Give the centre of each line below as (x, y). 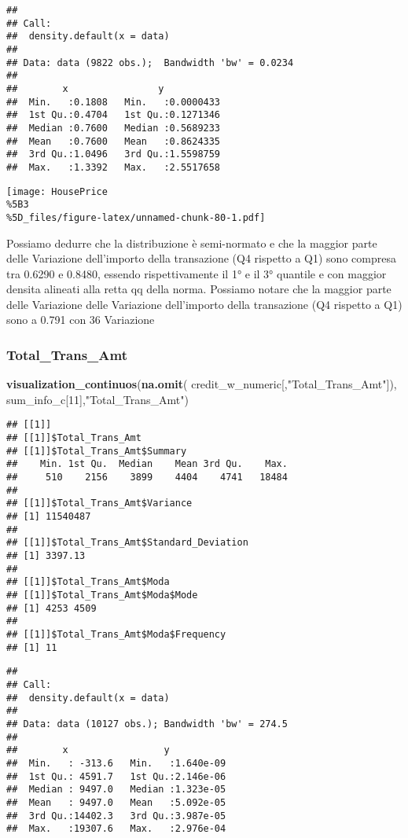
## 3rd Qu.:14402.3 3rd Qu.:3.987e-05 (116, 816)
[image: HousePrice (57, 191)
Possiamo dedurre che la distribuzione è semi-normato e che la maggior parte (192, 243)
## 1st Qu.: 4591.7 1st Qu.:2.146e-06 (116, 776)
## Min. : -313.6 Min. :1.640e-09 (116, 763)
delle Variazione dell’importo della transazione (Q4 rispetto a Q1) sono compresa (201, 258)
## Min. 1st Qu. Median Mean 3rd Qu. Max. (147, 464)
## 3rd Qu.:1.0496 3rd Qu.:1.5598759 (114, 154)
